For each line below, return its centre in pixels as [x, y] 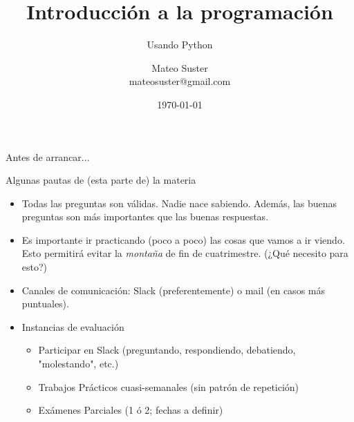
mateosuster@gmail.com [180, 81]
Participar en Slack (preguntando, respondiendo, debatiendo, [167, 350]
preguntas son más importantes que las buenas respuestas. [145, 217]
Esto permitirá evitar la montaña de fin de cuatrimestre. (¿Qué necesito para [185, 253]
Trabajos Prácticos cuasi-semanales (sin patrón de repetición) [169, 386]
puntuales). [45, 304]
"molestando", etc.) [78, 364]
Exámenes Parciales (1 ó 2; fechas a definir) [131, 410]
